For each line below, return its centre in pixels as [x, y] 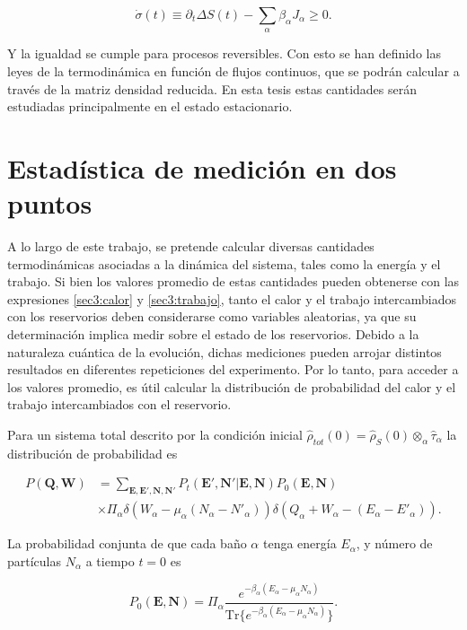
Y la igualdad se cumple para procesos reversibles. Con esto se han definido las [224, 53]
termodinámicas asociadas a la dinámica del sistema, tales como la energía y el [224, 263]
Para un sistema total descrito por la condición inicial [155, 435]
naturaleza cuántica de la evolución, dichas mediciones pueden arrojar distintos [225, 351]
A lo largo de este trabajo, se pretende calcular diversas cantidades [191, 246]
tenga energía [300, 543]
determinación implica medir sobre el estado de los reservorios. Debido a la [213, 334]
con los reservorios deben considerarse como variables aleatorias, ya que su [212, 316]
